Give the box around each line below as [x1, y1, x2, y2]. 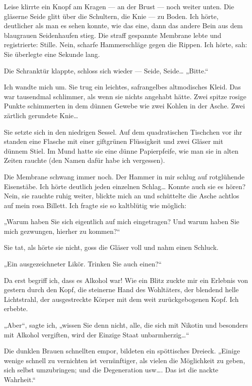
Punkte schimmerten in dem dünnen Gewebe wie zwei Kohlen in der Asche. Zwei [4, 101, 245, 111]
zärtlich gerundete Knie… [4, 110, 78, 120]
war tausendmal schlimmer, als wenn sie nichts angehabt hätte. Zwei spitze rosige [4, 91, 247, 101]
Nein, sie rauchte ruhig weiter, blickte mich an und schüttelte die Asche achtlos [4, 191, 239, 201]
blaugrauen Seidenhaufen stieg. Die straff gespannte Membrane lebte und [4, 30, 221, 40]
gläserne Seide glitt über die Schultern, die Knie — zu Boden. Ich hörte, [4, 11, 218, 21]
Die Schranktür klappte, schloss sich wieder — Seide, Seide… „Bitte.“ [4, 65, 208, 75]
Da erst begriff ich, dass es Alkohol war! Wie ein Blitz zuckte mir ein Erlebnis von [4, 275, 248, 285]
